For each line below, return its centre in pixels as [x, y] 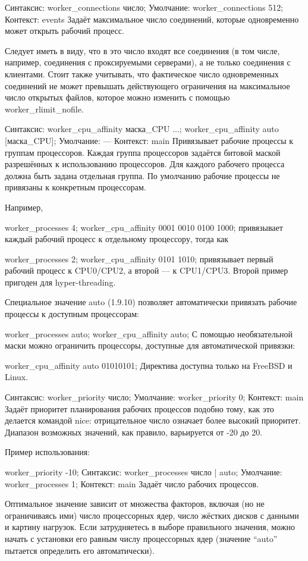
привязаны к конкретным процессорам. [76, 187]
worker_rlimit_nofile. [44, 109]
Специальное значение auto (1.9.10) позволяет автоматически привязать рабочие [151, 302]
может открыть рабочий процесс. [65, 31]
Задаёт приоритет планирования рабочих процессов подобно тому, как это [139, 408]
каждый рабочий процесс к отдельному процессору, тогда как [117, 239]
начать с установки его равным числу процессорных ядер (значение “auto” [141, 538]
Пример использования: [48, 452]
